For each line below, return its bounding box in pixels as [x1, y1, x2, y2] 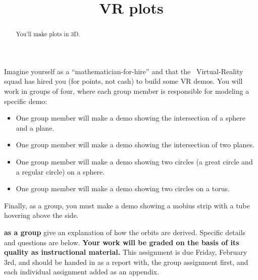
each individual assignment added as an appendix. [4, 266, 160, 277]
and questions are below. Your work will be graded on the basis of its [4, 237, 239, 247]
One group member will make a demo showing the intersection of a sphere [16, 113, 245, 123]
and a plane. [16, 122, 55, 133]
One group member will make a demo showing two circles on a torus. [16, 183, 230, 194]
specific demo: [4, 95, 47, 106]
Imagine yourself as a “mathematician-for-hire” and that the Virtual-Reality [4, 66, 243, 76]
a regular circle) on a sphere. [16, 166, 105, 177]
